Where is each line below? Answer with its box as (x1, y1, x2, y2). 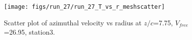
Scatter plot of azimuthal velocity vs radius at (4, 17, 142, 27)
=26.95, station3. (4, 27, 55, 37)
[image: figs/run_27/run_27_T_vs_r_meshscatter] (4, 3, 165, 10)
